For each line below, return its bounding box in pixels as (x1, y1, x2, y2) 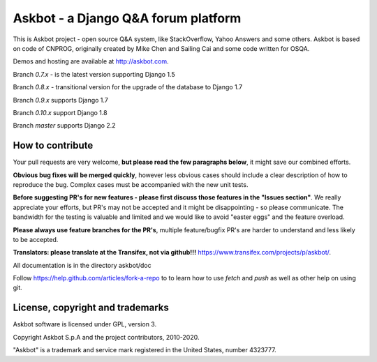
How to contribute (13, 139, 94, 151)
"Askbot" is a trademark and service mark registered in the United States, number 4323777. (13, 346, 276, 354)
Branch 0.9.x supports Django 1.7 (13, 96, 108, 104)
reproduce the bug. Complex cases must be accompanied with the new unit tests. (13, 180, 249, 188)
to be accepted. (13, 235, 59, 243)
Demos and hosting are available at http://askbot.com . (13, 57, 169, 66)
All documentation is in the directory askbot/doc (13, 261, 151, 269)
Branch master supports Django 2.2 (13, 121, 116, 130)
